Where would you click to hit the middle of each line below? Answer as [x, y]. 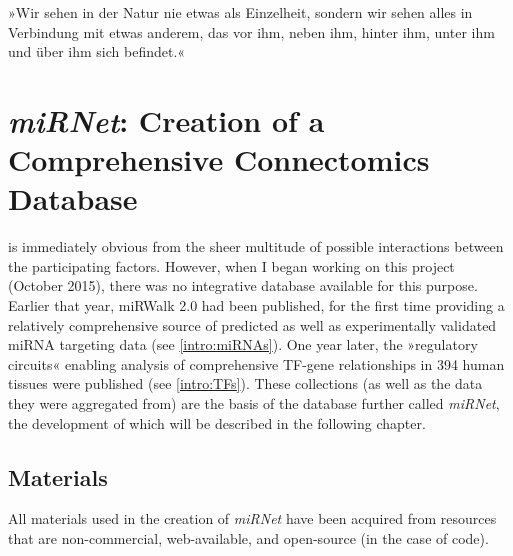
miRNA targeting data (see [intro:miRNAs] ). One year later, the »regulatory [243, 344]
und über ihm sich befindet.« [97, 51]
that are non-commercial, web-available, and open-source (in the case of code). [248, 538]
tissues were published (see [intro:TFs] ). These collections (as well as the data [245, 383]
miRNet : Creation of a [166, 120]
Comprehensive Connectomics [219, 159]
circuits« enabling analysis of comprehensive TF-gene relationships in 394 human [256, 363]
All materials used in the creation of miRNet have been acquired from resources [252, 518]
